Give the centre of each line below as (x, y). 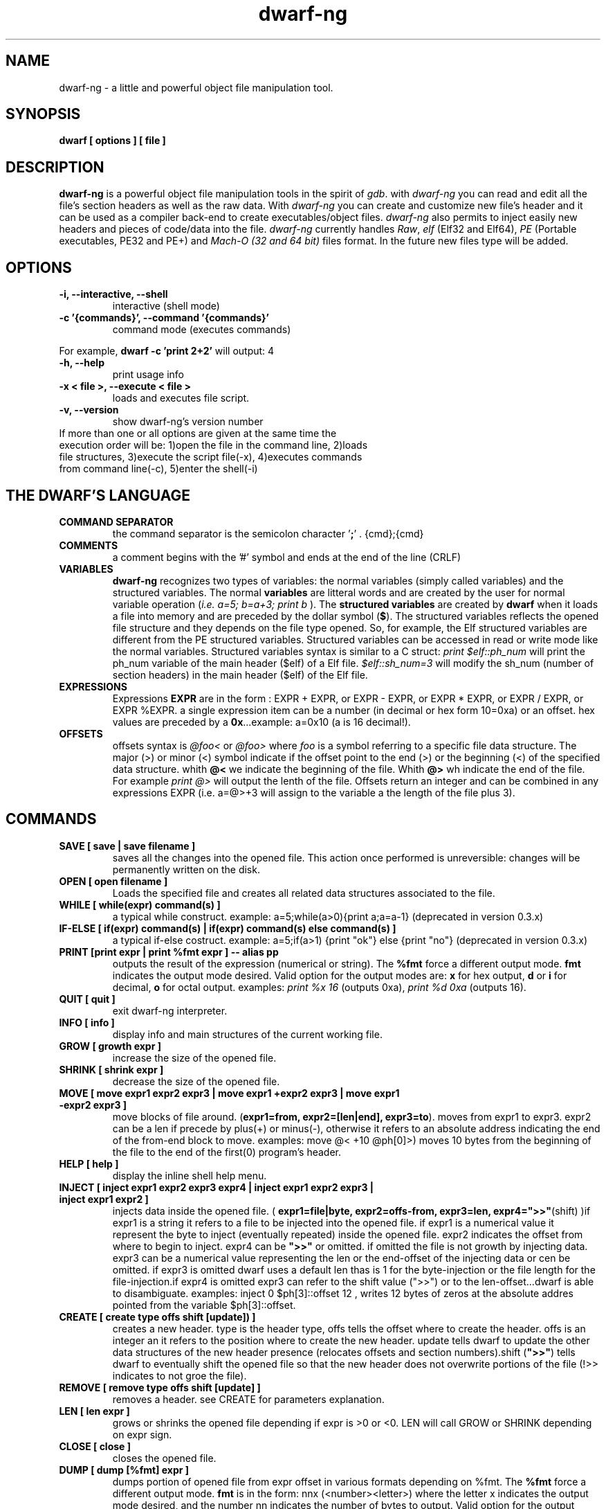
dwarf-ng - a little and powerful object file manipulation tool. (196, 87)
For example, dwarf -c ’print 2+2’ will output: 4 (167, 351)
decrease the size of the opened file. (196, 1081)
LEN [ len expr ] (94, 1411)
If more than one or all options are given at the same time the (198, 434)
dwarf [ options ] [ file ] (112, 141)
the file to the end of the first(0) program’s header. (227, 1152)
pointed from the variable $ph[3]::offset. (204, 1305)
